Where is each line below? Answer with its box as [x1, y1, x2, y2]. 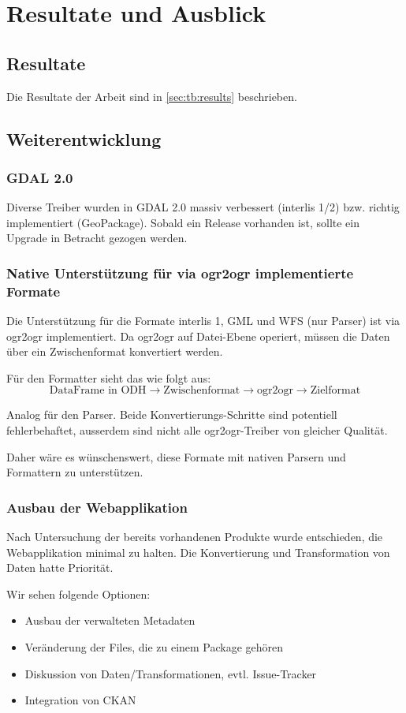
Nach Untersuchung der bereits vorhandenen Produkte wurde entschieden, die [6, 528, 383, 545]
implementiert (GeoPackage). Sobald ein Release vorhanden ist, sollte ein [6, 214, 359, 230]
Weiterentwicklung [6, 126, 162, 151]
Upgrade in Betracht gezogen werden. [6, 230, 188, 246]
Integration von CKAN [24, 692, 136, 708]
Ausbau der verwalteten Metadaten [24, 612, 196, 629]
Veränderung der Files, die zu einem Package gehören [24, 639, 284, 655]
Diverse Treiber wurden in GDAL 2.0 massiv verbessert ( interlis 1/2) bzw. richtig [6, 199, 400, 215]
